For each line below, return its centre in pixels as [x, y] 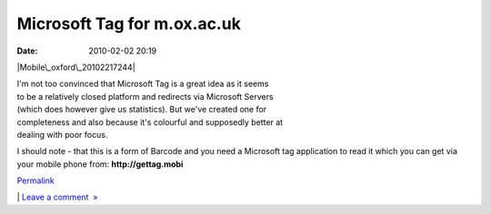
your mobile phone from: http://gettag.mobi [100, 164]
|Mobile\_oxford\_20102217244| [76, 67]
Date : [27, 51]
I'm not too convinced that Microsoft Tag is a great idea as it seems [143, 84]
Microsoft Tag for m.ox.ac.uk [129, 24]
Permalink [35, 180]
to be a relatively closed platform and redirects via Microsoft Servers [145, 96]
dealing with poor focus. [62, 134]
